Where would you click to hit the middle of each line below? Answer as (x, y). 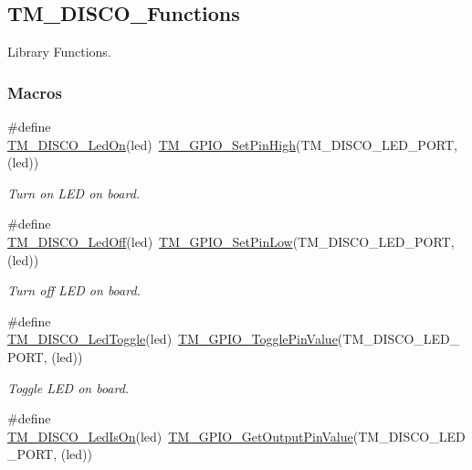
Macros (35, 92)
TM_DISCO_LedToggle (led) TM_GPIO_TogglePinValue (173, 339)
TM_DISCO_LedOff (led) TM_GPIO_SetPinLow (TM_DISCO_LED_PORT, (231, 241)
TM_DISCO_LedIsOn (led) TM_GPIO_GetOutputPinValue (180, 436)
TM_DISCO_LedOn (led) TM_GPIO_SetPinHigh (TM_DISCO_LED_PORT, (232, 144)
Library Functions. (59, 52)
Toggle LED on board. (68, 387)
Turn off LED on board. (74, 290)
